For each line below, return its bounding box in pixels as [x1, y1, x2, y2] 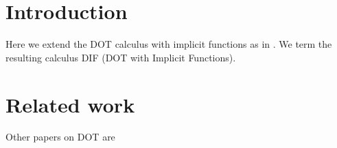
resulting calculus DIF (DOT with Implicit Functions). [5, 50, 236, 64]
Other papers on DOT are [5, 130, 115, 144]
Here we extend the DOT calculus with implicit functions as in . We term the [5, 37, 332, 51]
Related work [5, 90, 135, 118]
